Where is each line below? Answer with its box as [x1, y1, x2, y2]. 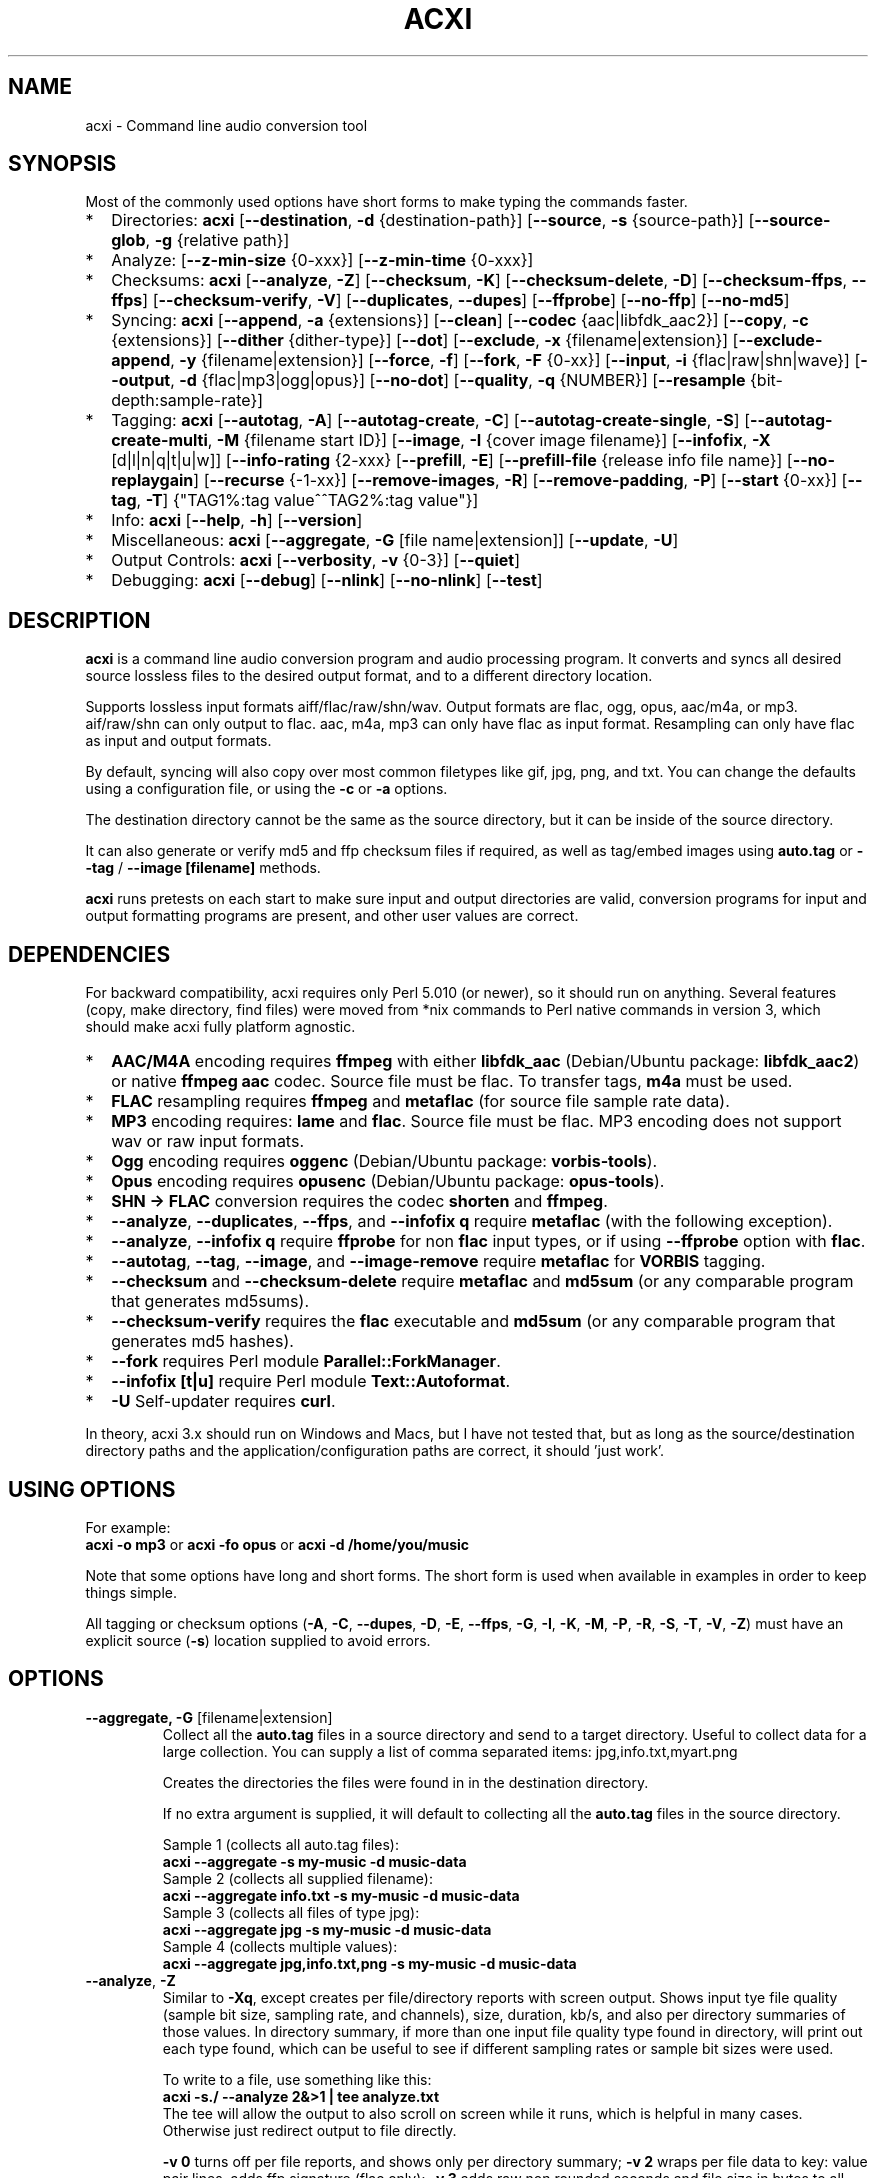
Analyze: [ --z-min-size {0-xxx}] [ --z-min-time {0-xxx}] [111, 250, 534, 271]
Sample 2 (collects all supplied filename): [162, 1869, 434, 1887]
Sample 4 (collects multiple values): [162, 1937, 398, 1955]
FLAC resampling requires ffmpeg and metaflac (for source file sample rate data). [111, 1091, 730, 1112]
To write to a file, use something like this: [162, 2070, 432, 2088]
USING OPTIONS [8, 1476, 176, 1502]
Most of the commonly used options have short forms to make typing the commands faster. [85, 193, 688, 211]
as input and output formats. [85, 732, 272, 750]
